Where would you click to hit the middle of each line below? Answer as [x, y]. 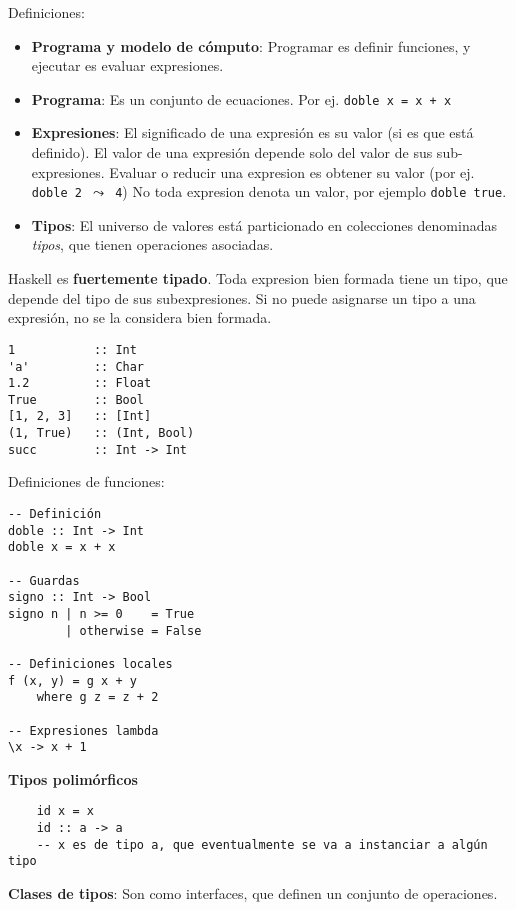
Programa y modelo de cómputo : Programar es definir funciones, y [251, 45]
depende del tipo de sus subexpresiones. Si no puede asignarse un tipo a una [242, 297]
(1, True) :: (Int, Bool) [101, 433]
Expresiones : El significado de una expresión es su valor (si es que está [252, 132]
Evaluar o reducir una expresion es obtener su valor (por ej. [292, 171]
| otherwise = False [133, 630]
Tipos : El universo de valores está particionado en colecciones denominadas [264, 224]
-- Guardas [44, 580]
